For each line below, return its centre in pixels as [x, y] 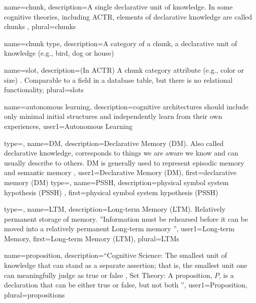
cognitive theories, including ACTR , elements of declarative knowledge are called [128, 16]
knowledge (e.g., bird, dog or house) [59, 53]
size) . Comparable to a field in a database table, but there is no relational [118, 80]
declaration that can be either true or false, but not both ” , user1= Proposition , [126, 285]
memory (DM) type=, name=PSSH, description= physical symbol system [116, 182]
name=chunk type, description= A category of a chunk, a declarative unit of [120, 43]
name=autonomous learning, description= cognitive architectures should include [126, 106]
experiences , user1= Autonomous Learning [68, 126]
